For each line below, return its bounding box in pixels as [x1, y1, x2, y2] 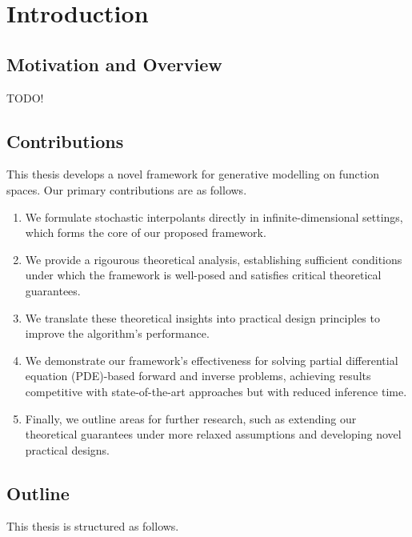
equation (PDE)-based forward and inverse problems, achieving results [25, 367, 371, 384]
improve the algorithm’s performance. [25, 325, 210, 342]
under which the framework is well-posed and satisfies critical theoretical [25, 266, 382, 283]
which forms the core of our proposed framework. [25, 224, 266, 241]
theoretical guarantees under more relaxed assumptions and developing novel [25, 426, 402, 443]
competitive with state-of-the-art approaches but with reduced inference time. [25, 383, 407, 399]
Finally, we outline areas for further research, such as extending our [25, 410, 357, 427]
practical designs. [25, 441, 110, 458]
